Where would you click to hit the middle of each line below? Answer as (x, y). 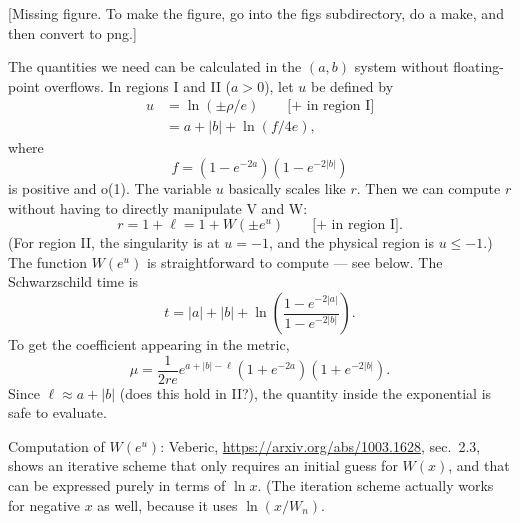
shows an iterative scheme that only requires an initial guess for (203, 465)
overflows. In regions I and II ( (138, 85)
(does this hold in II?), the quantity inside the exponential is (305, 392)
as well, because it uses (167, 504)
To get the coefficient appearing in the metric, (149, 344)
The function (47, 261)
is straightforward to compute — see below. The (294, 261)
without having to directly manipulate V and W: (158, 207)
